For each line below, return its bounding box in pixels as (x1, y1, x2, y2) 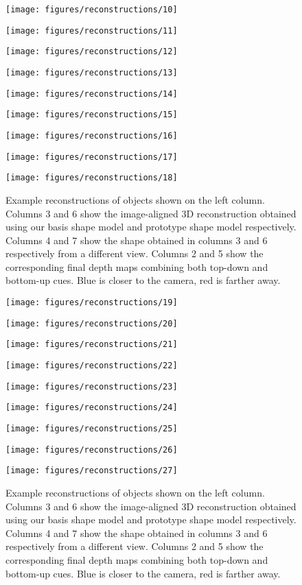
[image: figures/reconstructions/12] (5, 47, 178, 57)
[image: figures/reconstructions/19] (5, 298, 178, 308)
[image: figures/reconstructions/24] (5, 403, 178, 413)
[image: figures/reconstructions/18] (5, 173, 178, 183)
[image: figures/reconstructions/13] (5, 67, 178, 77)
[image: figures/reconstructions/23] (5, 381, 178, 392)
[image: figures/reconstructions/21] (5, 339, 178, 350)
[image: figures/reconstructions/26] (5, 444, 178, 455)
